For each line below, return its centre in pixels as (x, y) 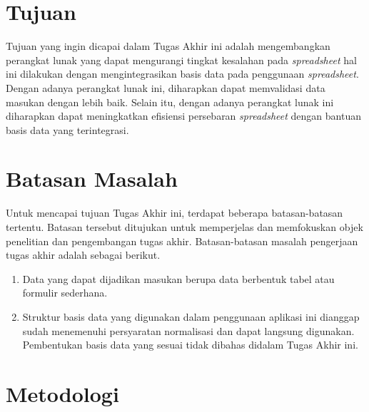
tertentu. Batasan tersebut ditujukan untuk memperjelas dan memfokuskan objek (184, 227)
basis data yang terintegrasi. (67, 129)
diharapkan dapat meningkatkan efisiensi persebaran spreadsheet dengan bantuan (183, 116)
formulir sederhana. (65, 293)
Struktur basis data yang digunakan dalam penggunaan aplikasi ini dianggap (191, 316)
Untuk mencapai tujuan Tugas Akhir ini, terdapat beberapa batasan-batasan (175, 213)
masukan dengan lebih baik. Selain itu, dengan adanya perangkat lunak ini (170, 102)
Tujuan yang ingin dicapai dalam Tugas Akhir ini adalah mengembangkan (168, 46)
